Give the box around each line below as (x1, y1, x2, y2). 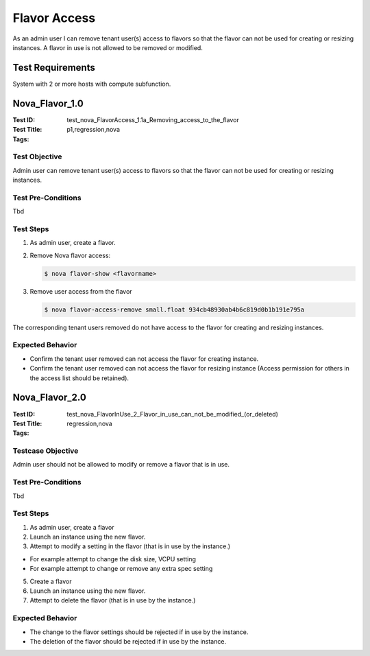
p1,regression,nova (66, 126, 120, 134)
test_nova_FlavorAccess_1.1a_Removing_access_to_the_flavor (66, 115, 239, 124)
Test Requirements (12, 62, 95, 73)
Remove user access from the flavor (29, 287, 133, 295)
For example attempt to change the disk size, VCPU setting (29, 554, 197, 563)
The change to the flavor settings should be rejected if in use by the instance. (29, 628, 249, 636)
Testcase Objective (12, 446, 79, 456)
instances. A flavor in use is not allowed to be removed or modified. (12, 43, 203, 51)
